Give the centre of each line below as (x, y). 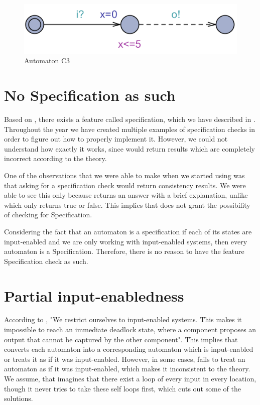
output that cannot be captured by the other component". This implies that (121, 339)
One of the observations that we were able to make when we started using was (124, 175)
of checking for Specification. (48, 215)
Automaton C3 (47, 60)
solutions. (19, 398)
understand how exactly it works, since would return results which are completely (129, 148)
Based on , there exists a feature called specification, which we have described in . (130, 119)
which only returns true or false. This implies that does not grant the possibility (127, 205)
